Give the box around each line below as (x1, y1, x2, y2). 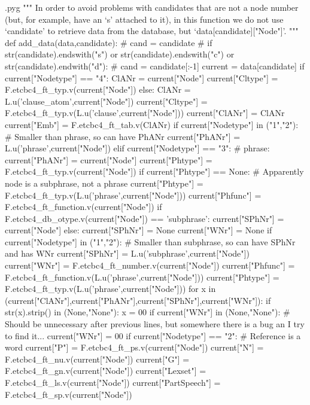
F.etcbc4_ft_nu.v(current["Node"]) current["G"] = (5, 352, 190, 365)
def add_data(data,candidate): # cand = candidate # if (5, 36, 212, 48)
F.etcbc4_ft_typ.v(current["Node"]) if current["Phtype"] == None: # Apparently (5, 165, 304, 178)
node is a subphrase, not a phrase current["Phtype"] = (5, 176, 203, 189)
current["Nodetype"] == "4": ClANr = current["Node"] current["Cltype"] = (5, 71, 278, 84)
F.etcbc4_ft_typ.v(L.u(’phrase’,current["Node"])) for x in (5, 282, 216, 295)
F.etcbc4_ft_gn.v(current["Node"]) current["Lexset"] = (5, 364, 206, 377)
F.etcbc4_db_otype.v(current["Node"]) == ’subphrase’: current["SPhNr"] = (5, 212, 284, 224)
